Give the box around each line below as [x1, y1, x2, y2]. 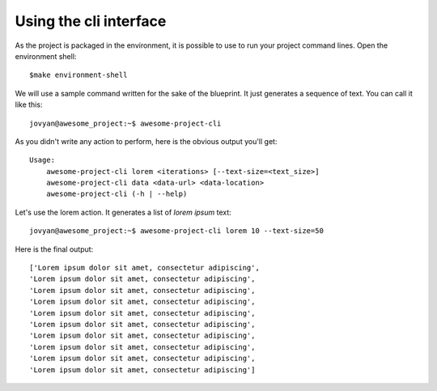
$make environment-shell [29, 70, 128, 80]
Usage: [29, 155, 56, 165]
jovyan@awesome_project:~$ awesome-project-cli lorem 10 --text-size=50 [29, 227, 324, 236]
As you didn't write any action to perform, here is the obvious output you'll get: [15, 136, 278, 146]
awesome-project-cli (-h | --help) [45, 189, 188, 198]
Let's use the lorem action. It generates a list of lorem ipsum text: [15, 207, 232, 217]
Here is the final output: [15, 244, 94, 254]
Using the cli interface [15, 12, 167, 30]
